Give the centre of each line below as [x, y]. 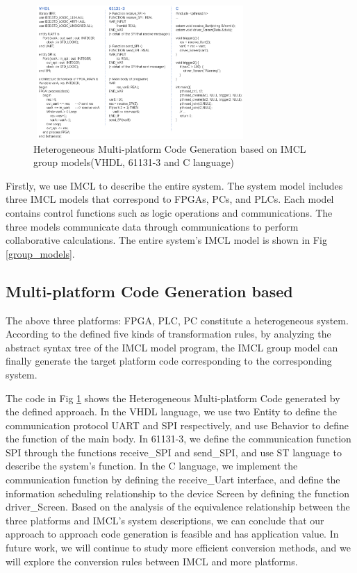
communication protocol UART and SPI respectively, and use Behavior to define [177, 425]
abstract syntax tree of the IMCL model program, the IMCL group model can [172, 347]
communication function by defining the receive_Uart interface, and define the [173, 480]
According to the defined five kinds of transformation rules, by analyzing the [168, 334]
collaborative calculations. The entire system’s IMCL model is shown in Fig [166, 240]
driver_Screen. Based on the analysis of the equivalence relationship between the [178, 507]
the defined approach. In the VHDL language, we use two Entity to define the [172, 412]
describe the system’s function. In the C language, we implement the [152, 466]
